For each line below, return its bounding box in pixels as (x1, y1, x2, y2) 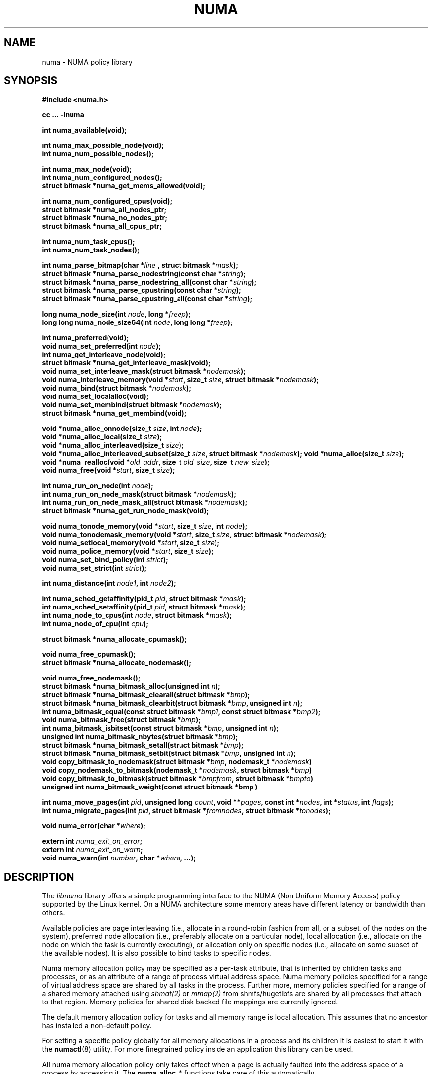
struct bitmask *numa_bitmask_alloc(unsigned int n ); (42, 682, 220, 691)
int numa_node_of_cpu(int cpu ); (42, 619, 149, 628)
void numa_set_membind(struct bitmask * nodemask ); (42, 400, 222, 409)
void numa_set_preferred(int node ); (42, 342, 161, 351)
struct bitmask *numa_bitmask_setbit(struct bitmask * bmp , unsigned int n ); (42, 749, 296, 758)
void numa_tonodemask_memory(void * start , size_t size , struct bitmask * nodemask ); (42, 530, 327, 539)
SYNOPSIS (4, 74, 58, 87)
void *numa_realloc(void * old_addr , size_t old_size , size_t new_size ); (42, 458, 270, 466)
